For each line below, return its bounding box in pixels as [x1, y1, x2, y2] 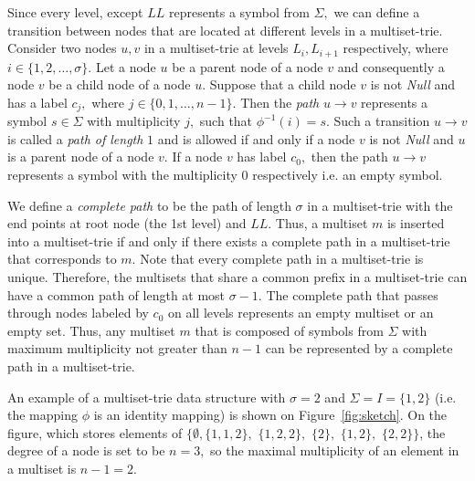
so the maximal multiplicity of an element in [210, 441, 459, 460]
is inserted [386, 214, 445, 233]
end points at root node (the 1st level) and [7, 214, 247, 233]
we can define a [333, 3, 420, 21]
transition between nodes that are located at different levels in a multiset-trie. [7, 20, 443, 39]
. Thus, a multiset [268, 214, 368, 233]
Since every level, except [7, 3, 143, 21]
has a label [7, 92, 68, 111]
